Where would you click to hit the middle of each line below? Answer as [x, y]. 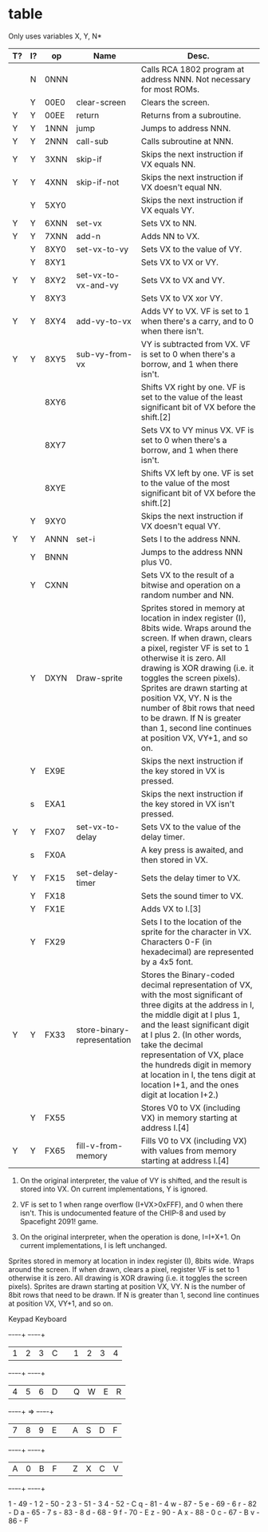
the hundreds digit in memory [196, 1064]
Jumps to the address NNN [192, 552]
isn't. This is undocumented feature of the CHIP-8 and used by [123, 1213]
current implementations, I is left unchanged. [93, 1245]
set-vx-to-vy [102, 249]
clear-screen [101, 102]
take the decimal [172, 1044]
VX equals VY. [167, 210]
